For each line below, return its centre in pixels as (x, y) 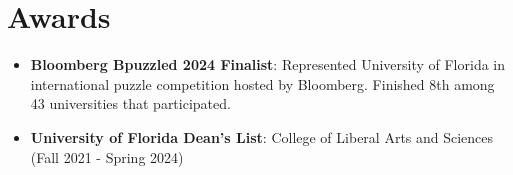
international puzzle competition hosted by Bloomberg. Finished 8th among (262, 83)
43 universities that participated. (130, 103)
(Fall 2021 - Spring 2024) (107, 156)
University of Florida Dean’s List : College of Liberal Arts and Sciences (262, 136)
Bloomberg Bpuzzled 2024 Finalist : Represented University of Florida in (268, 64)
